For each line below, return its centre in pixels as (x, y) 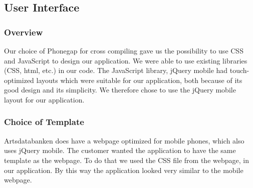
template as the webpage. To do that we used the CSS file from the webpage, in (126, 160)
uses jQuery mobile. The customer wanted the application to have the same (120, 150)
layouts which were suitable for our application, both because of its (139, 80)
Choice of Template (44, 122)
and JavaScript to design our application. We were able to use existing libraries (126, 60)
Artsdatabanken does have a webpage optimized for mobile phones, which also (124, 140)
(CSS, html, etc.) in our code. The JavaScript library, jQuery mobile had (116, 70)
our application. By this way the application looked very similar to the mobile (124, 170)
